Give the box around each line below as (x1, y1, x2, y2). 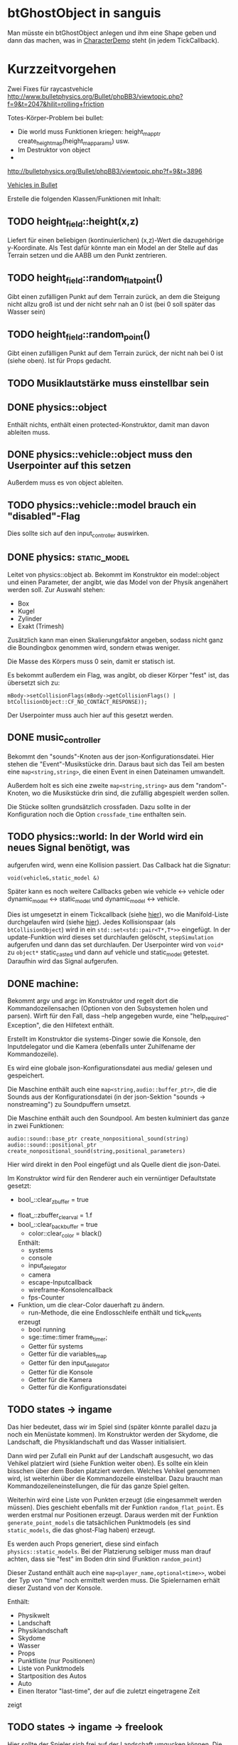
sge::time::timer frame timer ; (28, 1332, 108, 1343)
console (28, 1254, 52, 1262)
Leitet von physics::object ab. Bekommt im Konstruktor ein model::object (7, 570, 220, 579)
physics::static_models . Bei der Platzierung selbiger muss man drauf (7, 1546, 212, 1556)
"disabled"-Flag (7, 510, 80, 522)
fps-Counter (28, 1293, 65, 1302)
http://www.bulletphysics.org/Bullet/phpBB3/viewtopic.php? (7, 92, 183, 100)
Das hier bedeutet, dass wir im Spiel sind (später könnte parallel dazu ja (7, 1422, 217, 1431)
